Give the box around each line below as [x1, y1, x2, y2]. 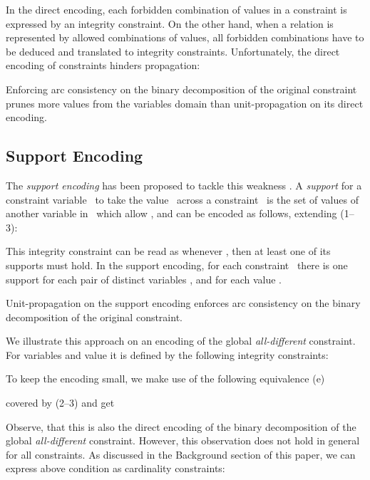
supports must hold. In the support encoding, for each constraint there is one [6, 257, 348, 272]
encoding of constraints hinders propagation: [6, 58, 200, 73]
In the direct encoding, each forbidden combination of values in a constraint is [6, 2, 347, 16]
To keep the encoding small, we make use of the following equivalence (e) [6, 371, 325, 386]
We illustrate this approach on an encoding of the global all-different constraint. [6, 333, 356, 348]
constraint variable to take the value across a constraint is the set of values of [6, 192, 359, 207]
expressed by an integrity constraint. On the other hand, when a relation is [6, 16, 334, 31]
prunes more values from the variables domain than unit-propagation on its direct [6, 95, 364, 110]
